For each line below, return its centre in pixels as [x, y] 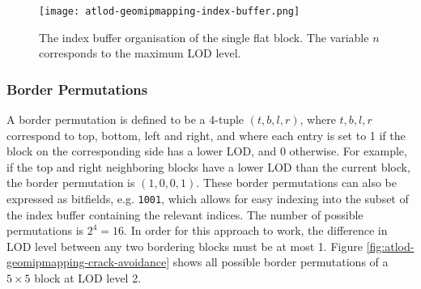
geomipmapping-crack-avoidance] [88, 262]
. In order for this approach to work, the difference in [256, 230]
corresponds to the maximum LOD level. [140, 53]
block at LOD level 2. [88, 278]
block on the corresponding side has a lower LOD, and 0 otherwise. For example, [207, 151]
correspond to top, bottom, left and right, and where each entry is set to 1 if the [206, 135]
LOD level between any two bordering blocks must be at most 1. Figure [185, 246]
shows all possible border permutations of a [281, 262]
